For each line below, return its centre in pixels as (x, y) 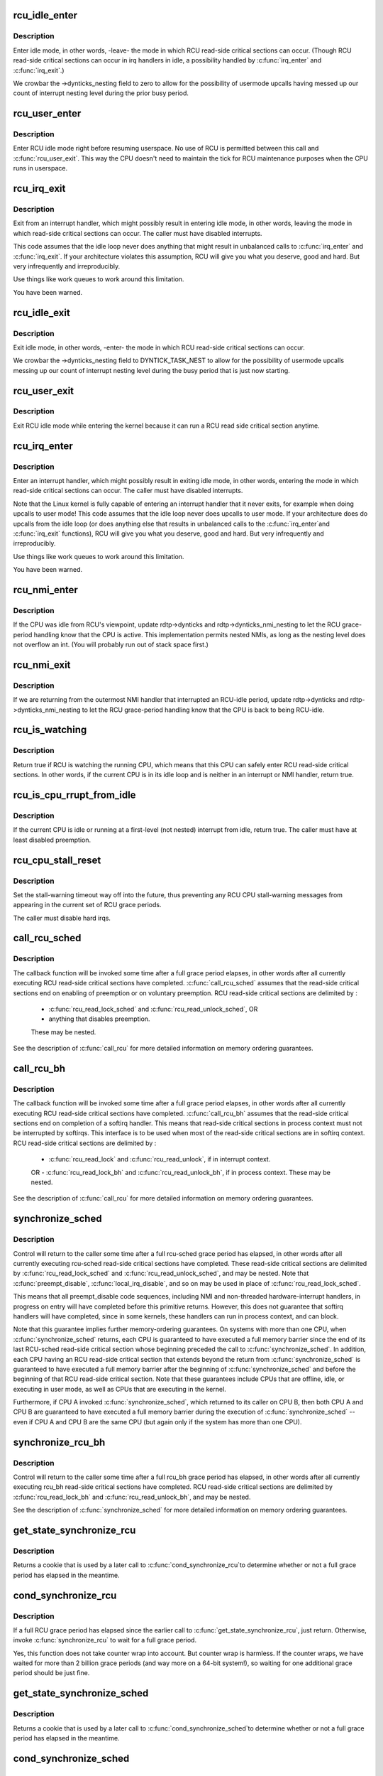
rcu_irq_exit (39, 189)
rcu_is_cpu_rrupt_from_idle (74, 795)
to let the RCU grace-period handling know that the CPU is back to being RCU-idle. (203, 710)
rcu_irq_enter (43, 446)
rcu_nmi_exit (42, 665)
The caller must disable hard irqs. (62, 918)
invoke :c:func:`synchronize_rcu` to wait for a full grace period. (105, 1640)
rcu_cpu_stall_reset (57, 860)
